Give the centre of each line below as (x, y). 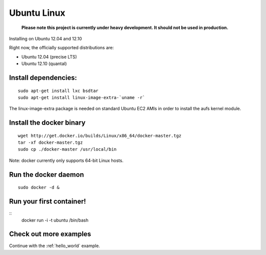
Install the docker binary (47, 123)
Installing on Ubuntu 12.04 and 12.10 (46, 38)
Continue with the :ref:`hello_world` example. (55, 246)
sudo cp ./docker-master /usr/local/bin (67, 149)
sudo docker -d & (39, 188)
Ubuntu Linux (37, 13)
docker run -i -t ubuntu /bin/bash (55, 220)
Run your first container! (48, 202)
